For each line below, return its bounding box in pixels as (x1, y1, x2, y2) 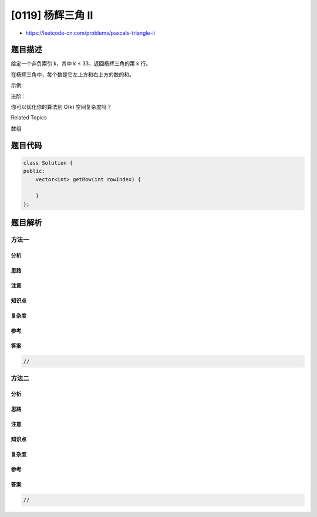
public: (23, 168, 45, 175)
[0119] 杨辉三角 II (11, 9, 93, 22)
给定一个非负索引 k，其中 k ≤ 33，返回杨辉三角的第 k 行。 (11, 60, 151, 67)
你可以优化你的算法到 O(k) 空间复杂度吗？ (11, 104, 112, 111)
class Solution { (23, 159, 73, 166)
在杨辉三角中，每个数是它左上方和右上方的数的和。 (11, 71, 134, 78)
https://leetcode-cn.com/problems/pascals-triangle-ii (25, 29, 156, 36)
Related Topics (11, 114, 47, 121)
